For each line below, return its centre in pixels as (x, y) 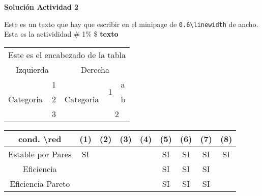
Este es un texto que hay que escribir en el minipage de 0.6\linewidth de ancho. (131, 24)
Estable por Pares (40, 154)
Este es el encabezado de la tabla (67, 54)
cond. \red (40, 138)
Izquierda (32, 69)
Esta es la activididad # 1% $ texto (61, 34)
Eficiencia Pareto (40, 183)
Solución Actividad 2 (41, 7)
